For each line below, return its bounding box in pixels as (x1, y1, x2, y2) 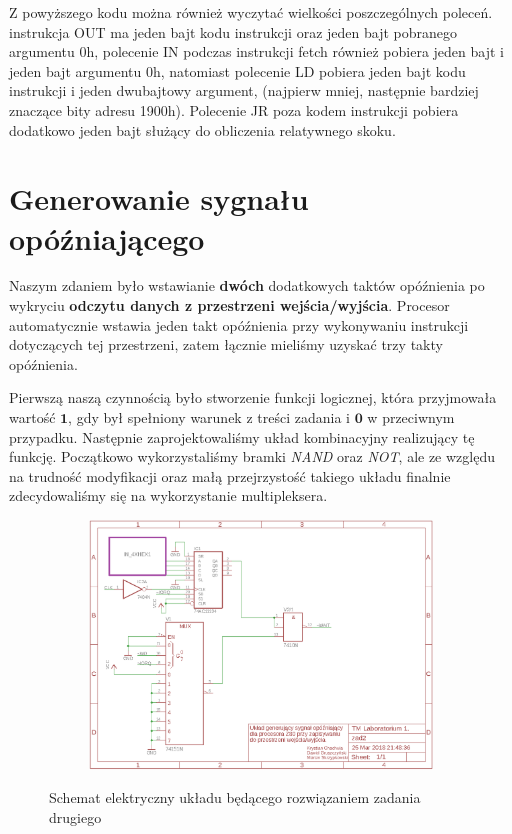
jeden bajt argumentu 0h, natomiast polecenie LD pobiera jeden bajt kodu (9, 60, 466, 81)
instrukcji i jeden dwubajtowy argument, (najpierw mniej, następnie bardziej (9, 80, 479, 101)
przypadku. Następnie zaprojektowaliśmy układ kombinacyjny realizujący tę (9, 426, 475, 447)
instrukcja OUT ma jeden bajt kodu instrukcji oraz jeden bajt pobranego (9, 21, 457, 42)
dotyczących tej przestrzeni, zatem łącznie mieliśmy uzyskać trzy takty (9, 334, 443, 355)
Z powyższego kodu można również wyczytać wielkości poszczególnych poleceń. (9, 2, 493, 22)
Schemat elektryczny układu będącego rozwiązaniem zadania (49, 787, 421, 808)
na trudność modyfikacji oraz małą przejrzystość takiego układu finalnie (9, 465, 451, 486)
